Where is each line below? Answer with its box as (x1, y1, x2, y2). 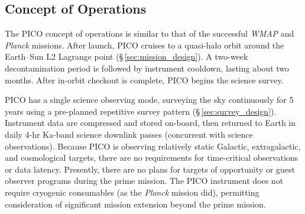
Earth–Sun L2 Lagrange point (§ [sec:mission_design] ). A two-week (5, 50, 248, 63)
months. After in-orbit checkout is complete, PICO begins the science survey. (5, 73, 284, 86)
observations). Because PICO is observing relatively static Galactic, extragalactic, (5, 140, 301, 152)
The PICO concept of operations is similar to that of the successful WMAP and (5, 27, 294, 40)
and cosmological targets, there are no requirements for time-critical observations (5, 151, 298, 164)
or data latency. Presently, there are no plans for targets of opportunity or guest (5, 163, 295, 175)
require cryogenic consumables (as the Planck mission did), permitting (5, 186, 259, 198)
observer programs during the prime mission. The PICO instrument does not (5, 174, 284, 187)
